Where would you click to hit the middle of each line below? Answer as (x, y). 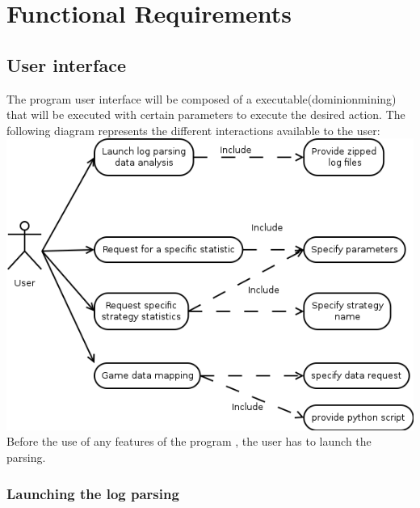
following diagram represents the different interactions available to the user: (193, 130)
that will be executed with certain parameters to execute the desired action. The (206, 114)
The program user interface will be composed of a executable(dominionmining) (202, 98)
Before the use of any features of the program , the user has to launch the (189, 441)
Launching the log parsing (93, 493)
